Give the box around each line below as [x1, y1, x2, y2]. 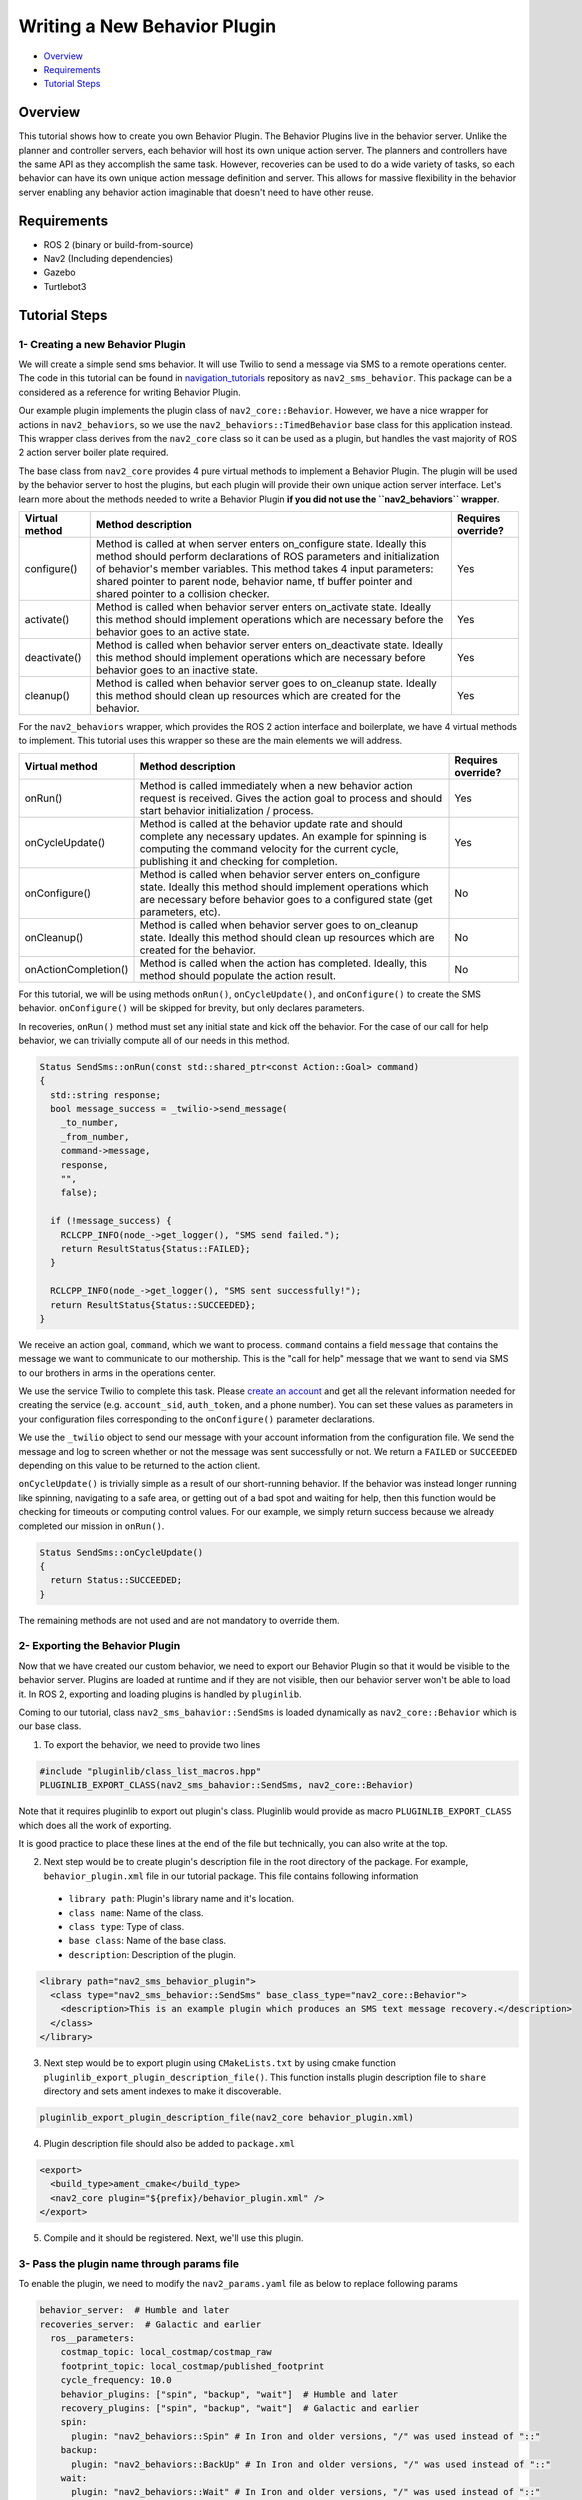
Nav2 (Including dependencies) [43, 253, 174, 265]
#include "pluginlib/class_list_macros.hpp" [39, 1765, 262, 1777]
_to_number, [60, 1117, 120, 1129]
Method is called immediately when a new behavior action [139, 778, 414, 792]
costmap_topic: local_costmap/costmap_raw [60, 2346, 272, 2358]
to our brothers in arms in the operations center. [18, 1366, 217, 1379]
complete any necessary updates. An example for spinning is [139, 829, 427, 843]
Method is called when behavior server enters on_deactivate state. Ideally [95, 638, 444, 652]
